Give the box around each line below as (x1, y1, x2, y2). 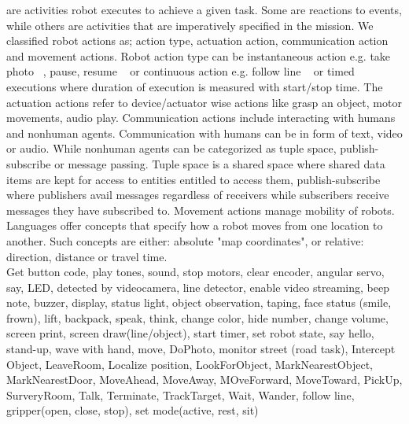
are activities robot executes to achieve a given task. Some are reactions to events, (6, 2, 402, 17)
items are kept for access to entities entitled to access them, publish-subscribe (6, 171, 381, 187)
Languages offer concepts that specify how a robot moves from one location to (6, 217, 383, 234)
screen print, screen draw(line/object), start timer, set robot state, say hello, (6, 325, 374, 341)
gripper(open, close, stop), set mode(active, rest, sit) (6, 402, 259, 418)
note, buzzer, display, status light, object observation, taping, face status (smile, (6, 294, 392, 311)
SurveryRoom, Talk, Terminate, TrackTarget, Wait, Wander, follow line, (6, 386, 355, 403)
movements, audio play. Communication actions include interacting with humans (6, 109, 396, 126)
